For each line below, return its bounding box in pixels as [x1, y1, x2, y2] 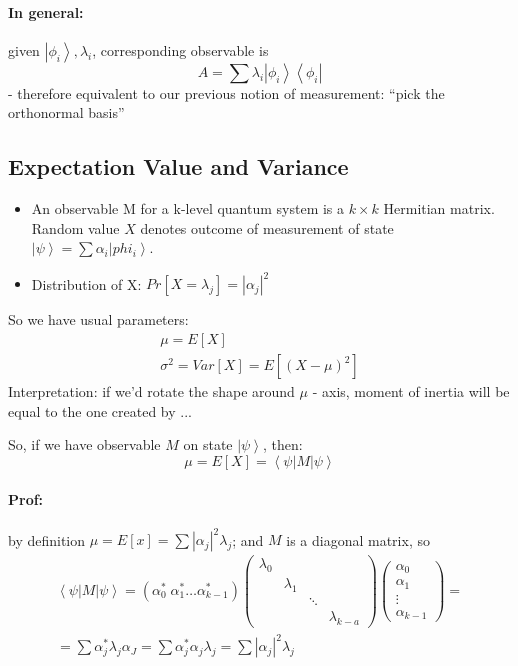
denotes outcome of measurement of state [140, 217, 394, 238]
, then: [262, 434, 303, 455]
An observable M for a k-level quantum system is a [31, 198, 345, 219]
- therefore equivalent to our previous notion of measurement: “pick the [8, 82, 445, 103]
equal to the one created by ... [8, 400, 192, 421]
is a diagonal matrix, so [286, 529, 430, 550]
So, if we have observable [8, 434, 161, 455]
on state [183, 434, 233, 455]
